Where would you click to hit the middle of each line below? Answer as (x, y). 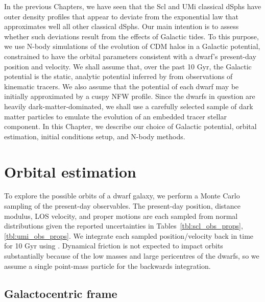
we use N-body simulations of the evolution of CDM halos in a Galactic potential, (132, 46)
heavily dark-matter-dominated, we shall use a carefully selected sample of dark (129, 106)
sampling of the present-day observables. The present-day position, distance (123, 206)
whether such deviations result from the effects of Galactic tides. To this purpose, (131, 36)
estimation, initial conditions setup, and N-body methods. (95, 136)
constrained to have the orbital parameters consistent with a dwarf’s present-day (130, 56)
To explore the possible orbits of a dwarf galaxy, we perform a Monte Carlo (122, 196)
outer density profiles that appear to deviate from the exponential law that (121, 16)
